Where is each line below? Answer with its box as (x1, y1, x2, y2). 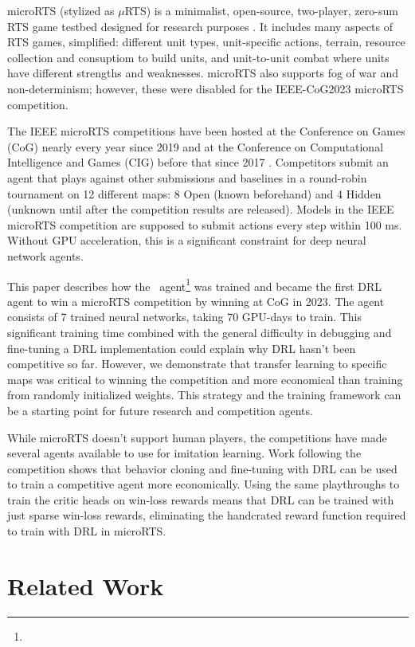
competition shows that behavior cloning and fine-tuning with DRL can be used (7, 460, 397, 476)
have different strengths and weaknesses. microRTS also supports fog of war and (7, 65, 398, 81)
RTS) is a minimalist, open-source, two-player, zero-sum (124, 2, 398, 18)
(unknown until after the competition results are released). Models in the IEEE (7, 201, 394, 218)
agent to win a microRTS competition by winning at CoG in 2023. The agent (7, 292, 385, 309)
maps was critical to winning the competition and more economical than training (7, 371, 403, 387)
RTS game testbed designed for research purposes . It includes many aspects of (7, 18, 393, 34)
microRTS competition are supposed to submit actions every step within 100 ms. (7, 216, 402, 233)
